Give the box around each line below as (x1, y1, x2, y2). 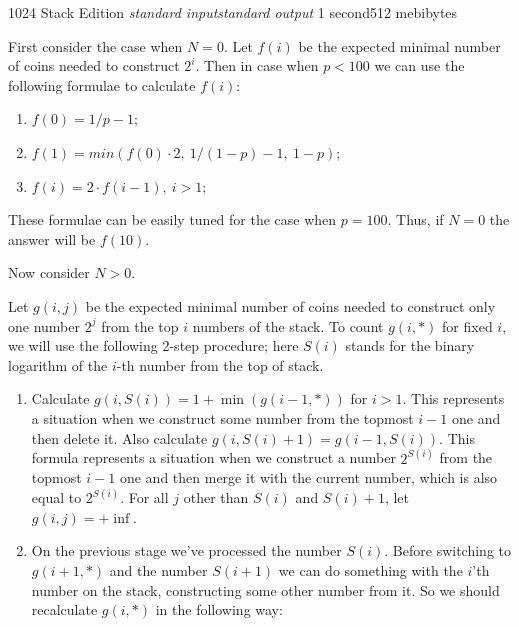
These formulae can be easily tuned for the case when (8, 209, 337, 230)
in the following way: (155, 599, 283, 620)
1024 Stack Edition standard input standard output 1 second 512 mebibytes (8, 2, 458, 22)
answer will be (8, 228, 96, 249)
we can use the (374, 55, 465, 76)
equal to (31, 487, 82, 508)
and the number (109, 559, 208, 580)
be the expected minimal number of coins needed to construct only (85, 295, 496, 316)
